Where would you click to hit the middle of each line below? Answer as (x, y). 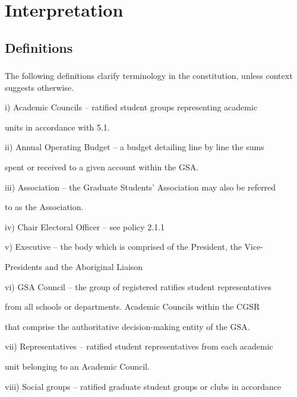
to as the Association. (44, 207)
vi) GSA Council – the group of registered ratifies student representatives (138, 286)
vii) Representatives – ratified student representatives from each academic (139, 346)
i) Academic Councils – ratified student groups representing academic (131, 107)
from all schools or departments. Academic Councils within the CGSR (132, 307)
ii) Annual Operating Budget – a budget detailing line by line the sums (135, 147)
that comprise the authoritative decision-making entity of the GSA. (127, 326)
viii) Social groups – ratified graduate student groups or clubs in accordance (143, 386)
